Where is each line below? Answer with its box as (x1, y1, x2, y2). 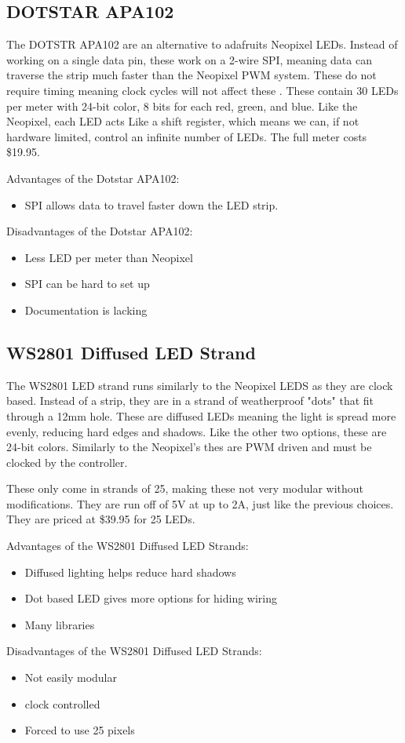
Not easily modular (24, 669, 117, 686)
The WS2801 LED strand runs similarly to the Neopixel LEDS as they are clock (6, 377, 393, 393)
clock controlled (24, 695, 100, 712)
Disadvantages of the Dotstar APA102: (6, 223, 193, 239)
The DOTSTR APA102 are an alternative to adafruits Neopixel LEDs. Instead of (6, 36, 398, 53)
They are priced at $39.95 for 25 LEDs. (6, 511, 195, 527)
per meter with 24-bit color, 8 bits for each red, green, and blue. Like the (6, 97, 358, 114)
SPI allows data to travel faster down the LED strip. (24, 196, 279, 213)
